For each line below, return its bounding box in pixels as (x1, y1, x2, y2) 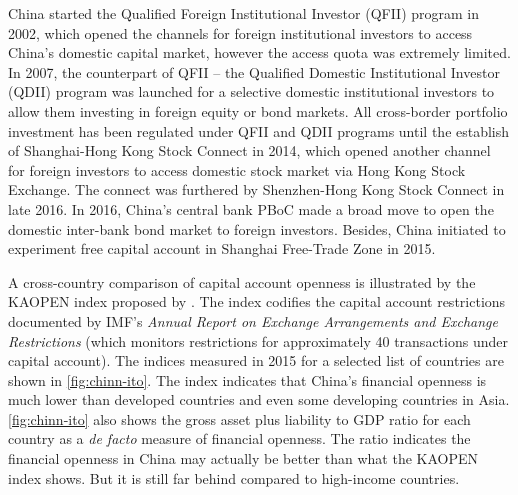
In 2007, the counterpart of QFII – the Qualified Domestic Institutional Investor (8, 61, 500, 82)
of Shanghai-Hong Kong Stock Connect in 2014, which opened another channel (8, 140, 491, 161)
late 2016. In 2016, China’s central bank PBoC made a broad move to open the (8, 198, 494, 219)
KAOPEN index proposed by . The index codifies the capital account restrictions (8, 291, 506, 312)
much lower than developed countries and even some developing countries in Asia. (8, 389, 510, 410)
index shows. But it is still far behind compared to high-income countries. (8, 467, 460, 488)
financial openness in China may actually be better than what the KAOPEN (8, 448, 479, 469)
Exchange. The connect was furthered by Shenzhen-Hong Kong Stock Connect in (8, 179, 505, 200)
